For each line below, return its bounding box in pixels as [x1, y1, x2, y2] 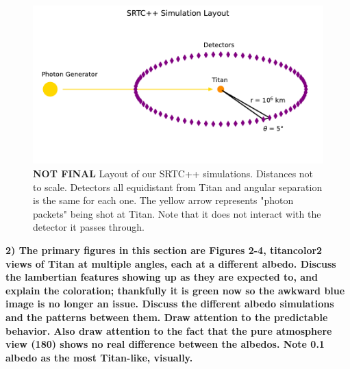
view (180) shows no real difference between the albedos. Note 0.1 [5, 337, 325, 351]
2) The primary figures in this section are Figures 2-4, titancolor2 [5, 242, 323, 257]
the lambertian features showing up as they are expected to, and [5, 270, 318, 284]
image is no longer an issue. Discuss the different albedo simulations [5, 296, 334, 311]
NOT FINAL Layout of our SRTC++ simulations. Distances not [33, 166, 314, 181]
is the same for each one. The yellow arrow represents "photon [33, 193, 294, 207]
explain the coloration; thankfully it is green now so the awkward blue [5, 283, 345, 297]
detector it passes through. [33, 220, 145, 234]
